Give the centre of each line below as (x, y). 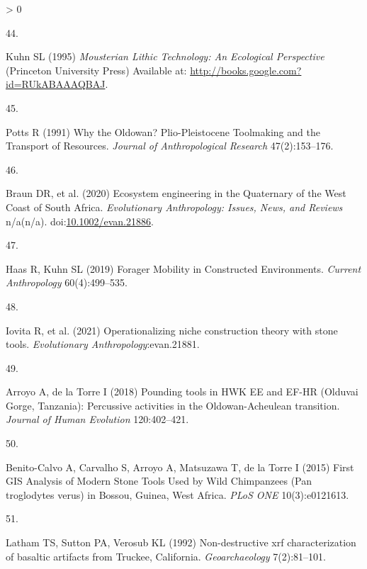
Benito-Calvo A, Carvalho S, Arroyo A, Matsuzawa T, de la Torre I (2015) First (180, 467)
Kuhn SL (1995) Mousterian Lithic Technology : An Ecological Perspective (165, 56)
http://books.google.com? (246, 70)
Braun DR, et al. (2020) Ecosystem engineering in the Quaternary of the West (176, 193)
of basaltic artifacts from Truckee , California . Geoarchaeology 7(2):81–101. (166, 556)
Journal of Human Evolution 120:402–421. (97, 419)
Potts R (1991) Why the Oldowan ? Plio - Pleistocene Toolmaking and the (163, 131)
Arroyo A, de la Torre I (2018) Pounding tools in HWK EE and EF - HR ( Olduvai (182, 391)
